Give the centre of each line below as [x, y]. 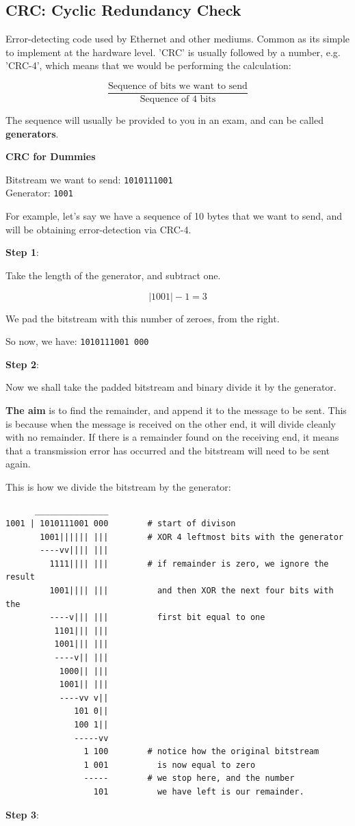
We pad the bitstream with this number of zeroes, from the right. [143, 318]
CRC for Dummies [51, 156]
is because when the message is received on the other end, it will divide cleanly [171, 423]
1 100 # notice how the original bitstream [201, 752]
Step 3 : [22, 814]
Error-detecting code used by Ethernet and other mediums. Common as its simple [178, 39]
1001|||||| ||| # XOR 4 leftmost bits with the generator [192, 537]
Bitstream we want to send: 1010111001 [89, 179]
